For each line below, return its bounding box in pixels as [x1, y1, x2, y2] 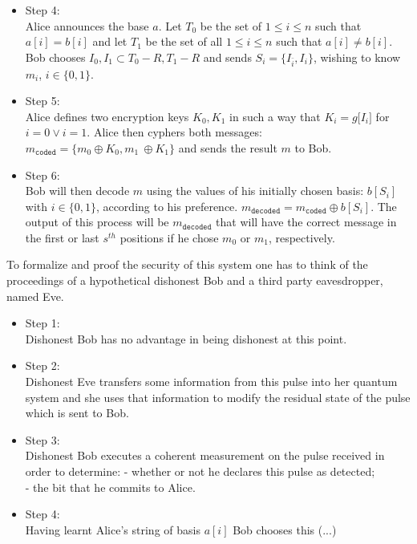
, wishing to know [313, 48, 401, 65]
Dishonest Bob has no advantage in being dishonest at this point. [25, 330, 347, 347]
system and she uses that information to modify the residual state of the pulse [25, 388, 411, 405]
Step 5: [25, 92, 60, 109]
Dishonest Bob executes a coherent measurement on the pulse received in [25, 447, 385, 464]
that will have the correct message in [216, 213, 397, 230]
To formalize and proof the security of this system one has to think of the [6, 256, 368, 273]
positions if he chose [119, 229, 219, 246]
